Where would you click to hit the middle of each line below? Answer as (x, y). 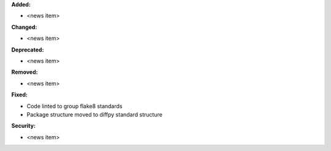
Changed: (24, 27)
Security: (24, 126)
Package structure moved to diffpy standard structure (94, 114)
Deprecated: (28, 50)
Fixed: (19, 95)
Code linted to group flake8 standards (74, 106)
